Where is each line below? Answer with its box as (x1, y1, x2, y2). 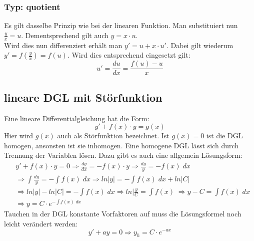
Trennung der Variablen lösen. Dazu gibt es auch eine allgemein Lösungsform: (4, 150, 242, 160)
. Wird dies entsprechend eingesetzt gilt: (67, 50, 190, 60)
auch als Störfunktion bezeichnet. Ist (57, 130, 169, 141)
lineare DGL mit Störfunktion (4, 89, 162, 105)
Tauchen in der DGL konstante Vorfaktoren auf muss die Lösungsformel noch (4, 208, 241, 219)
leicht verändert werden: (4, 218, 78, 228)
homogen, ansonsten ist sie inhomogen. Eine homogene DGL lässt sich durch (4, 140, 239, 150)
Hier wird (4, 130, 33, 141)
